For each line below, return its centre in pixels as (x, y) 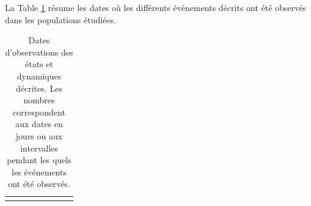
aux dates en (39, 124)
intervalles (39, 148)
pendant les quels (39, 160)
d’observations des (39, 52)
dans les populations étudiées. (60, 19)
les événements (39, 171)
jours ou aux (39, 135)
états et (39, 64)
